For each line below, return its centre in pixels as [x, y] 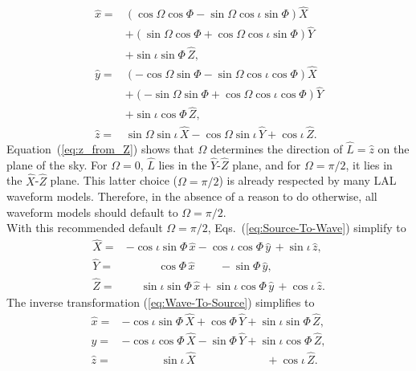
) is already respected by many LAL [308, 180]
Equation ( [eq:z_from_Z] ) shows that [100, 148]
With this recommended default [85, 228]
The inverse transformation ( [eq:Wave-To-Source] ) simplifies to [161, 302]
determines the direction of [276, 148]
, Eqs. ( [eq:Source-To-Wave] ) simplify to [307, 228]
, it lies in [369, 164]
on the [394, 148]
